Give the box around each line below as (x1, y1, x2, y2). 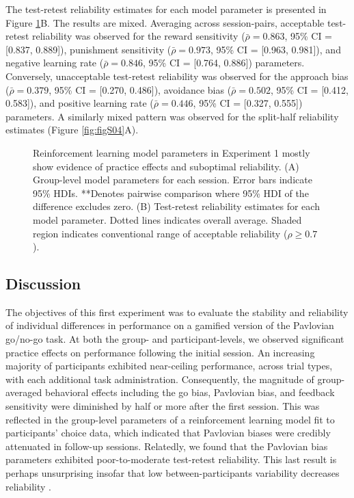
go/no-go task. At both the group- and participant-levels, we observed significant (5, 332, 344, 346)
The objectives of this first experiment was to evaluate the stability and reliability (5, 304, 349, 319)
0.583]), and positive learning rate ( (5, 96, 154, 110)
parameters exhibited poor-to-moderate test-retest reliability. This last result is (5, 452, 337, 467)
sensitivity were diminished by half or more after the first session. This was (5, 399, 320, 413)
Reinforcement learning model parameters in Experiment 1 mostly (33, 145, 310, 159)
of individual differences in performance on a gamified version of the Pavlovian (5, 318, 334, 332)
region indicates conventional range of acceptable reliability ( (33, 226, 288, 240)
